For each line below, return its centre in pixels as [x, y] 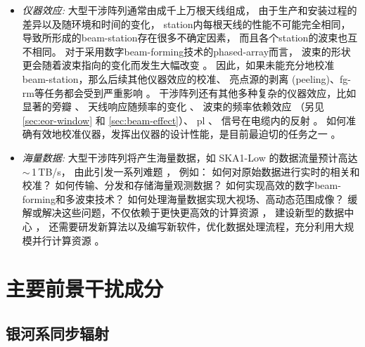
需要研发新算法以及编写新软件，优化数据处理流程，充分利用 [197, 226]
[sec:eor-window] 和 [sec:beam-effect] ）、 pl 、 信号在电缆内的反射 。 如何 [184, 120]
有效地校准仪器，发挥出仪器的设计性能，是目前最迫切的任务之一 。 [186, 134]
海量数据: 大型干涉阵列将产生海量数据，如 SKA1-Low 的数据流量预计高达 [190, 157]
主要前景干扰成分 [85, 288]
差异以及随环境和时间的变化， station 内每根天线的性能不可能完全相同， [186, 24]
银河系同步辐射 [57, 333]
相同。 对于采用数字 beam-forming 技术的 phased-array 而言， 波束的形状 [191, 51]
